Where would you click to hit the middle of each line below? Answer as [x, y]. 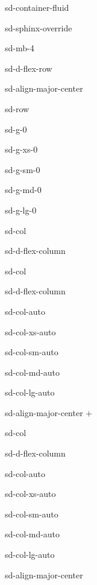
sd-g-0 [16, 129]
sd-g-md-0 [23, 190]
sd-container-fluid [37, 7]
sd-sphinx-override [39, 27]
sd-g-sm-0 [23, 169]
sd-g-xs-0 [21, 149]
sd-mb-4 [20, 48]
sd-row [17, 108]
